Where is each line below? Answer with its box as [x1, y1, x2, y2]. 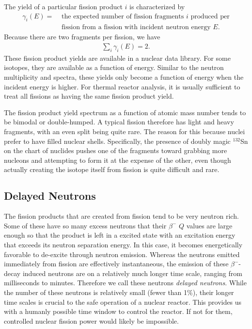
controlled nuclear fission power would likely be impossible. [4, 315, 179, 326]
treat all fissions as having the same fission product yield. [4, 91, 174, 101]
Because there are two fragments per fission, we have [4, 32, 160, 42]
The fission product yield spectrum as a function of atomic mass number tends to [4, 107, 246, 117]
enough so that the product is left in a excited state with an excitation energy [4, 230, 236, 240]
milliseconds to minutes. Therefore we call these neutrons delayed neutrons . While [4, 277, 247, 288]
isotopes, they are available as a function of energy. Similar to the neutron [4, 62, 224, 72]
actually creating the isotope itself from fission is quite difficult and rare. [4, 164, 220, 174]
